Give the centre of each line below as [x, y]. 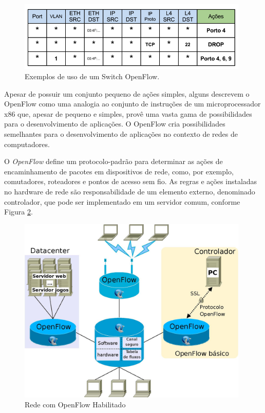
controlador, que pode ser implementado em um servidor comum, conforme [122, 201]
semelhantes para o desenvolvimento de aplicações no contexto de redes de [121, 133]
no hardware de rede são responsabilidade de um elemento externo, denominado [130, 191]
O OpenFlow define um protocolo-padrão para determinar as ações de [113, 161]
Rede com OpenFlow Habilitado [75, 405]
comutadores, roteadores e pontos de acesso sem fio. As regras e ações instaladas [131, 181]
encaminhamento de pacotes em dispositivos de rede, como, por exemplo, [119, 171]
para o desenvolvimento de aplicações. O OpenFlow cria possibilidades [115, 124]
